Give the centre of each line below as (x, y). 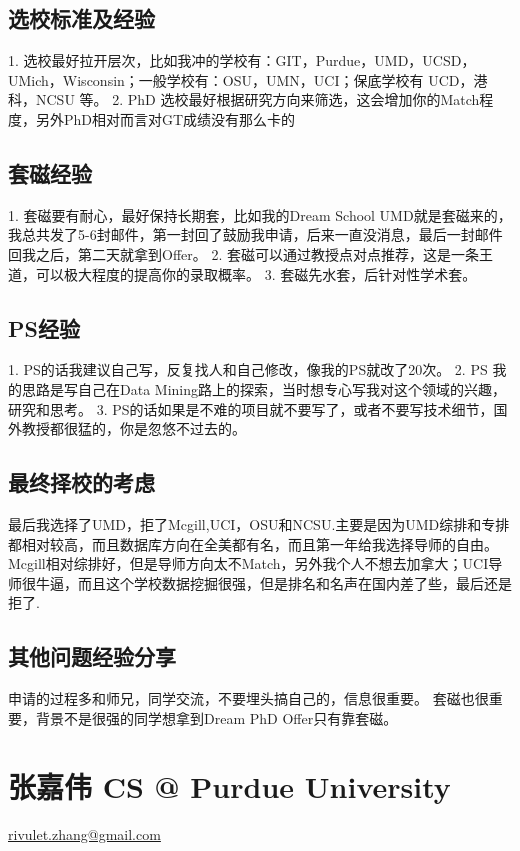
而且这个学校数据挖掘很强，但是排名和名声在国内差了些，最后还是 (294, 582)
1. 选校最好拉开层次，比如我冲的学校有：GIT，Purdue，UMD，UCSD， (242, 60)
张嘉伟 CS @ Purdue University (229, 786)
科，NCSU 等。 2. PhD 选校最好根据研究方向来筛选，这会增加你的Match (244, 99)
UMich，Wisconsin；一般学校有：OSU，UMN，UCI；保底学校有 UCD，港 (248, 79)
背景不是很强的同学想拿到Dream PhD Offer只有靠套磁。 (216, 717)
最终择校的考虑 (81, 482)
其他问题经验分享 (92, 656)
